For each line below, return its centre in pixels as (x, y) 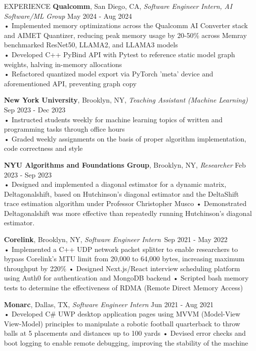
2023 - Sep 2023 (28, 174)
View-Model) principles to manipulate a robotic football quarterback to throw (122, 323)
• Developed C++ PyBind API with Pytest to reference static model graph (120, 54)
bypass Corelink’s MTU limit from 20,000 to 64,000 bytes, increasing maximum (124, 259)
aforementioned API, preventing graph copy (70, 83)
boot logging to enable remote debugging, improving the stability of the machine (126, 343)
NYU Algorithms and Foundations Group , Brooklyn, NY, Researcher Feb (125, 164)
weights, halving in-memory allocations (63, 64)
